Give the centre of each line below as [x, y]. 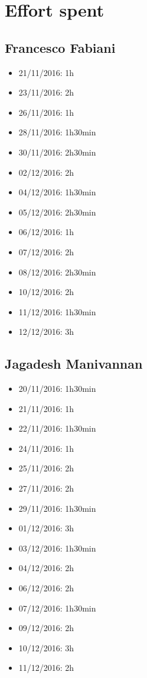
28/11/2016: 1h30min [57, 132]
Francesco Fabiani [60, 47]
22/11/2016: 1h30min [57, 428]
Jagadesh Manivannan [74, 364]
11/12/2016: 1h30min [57, 311]
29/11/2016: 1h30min [57, 508]
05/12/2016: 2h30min [57, 212]
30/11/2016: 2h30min [57, 152]
